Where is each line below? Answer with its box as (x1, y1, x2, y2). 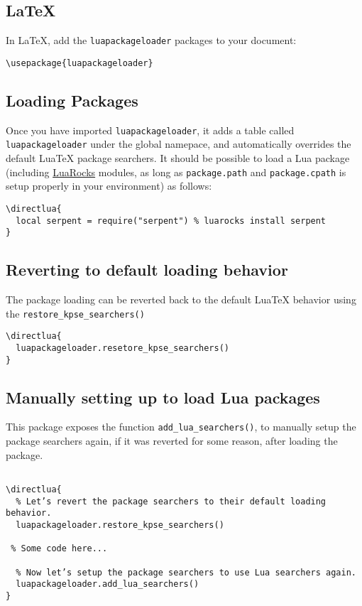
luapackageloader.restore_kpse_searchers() (16, 519, 224, 530)
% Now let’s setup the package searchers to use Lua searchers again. (16, 567, 356, 578)
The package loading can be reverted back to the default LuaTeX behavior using (6, 292, 356, 307)
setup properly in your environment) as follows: (6, 178, 212, 193)
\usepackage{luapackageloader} (6, 58, 153, 68)
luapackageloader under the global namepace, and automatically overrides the (6, 136, 351, 151)
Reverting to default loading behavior (6, 259, 288, 281)
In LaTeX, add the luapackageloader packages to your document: (6, 33, 297, 48)
